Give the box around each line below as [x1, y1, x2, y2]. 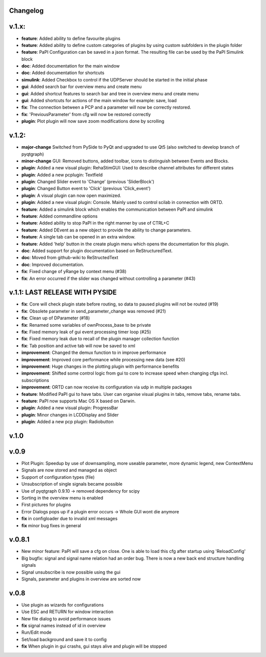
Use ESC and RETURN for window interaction [21, 609, 114, 615]
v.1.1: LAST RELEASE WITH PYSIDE [9, 288, 117, 297]
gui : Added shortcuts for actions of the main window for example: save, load [21, 98, 177, 104]
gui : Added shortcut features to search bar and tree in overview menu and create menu [21, 90, 199, 96]
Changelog [9, 6, 44, 15]
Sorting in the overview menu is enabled [21, 495, 103, 501]
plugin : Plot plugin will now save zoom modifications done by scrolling [21, 118, 165, 124]
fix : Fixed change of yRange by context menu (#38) [21, 269, 127, 274]
